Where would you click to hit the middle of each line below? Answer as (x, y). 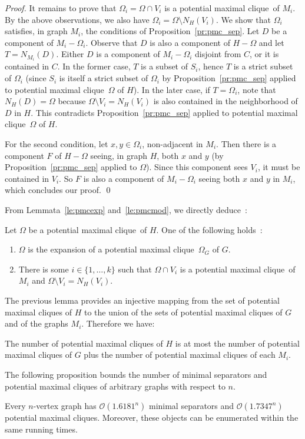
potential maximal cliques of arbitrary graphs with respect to (115, 386)
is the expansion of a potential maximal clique (111, 249)
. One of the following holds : (209, 229)
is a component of (128, 54)
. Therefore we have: (118, 323)
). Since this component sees (197, 167)
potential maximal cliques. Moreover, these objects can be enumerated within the (152, 418)
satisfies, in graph (36, 31)
